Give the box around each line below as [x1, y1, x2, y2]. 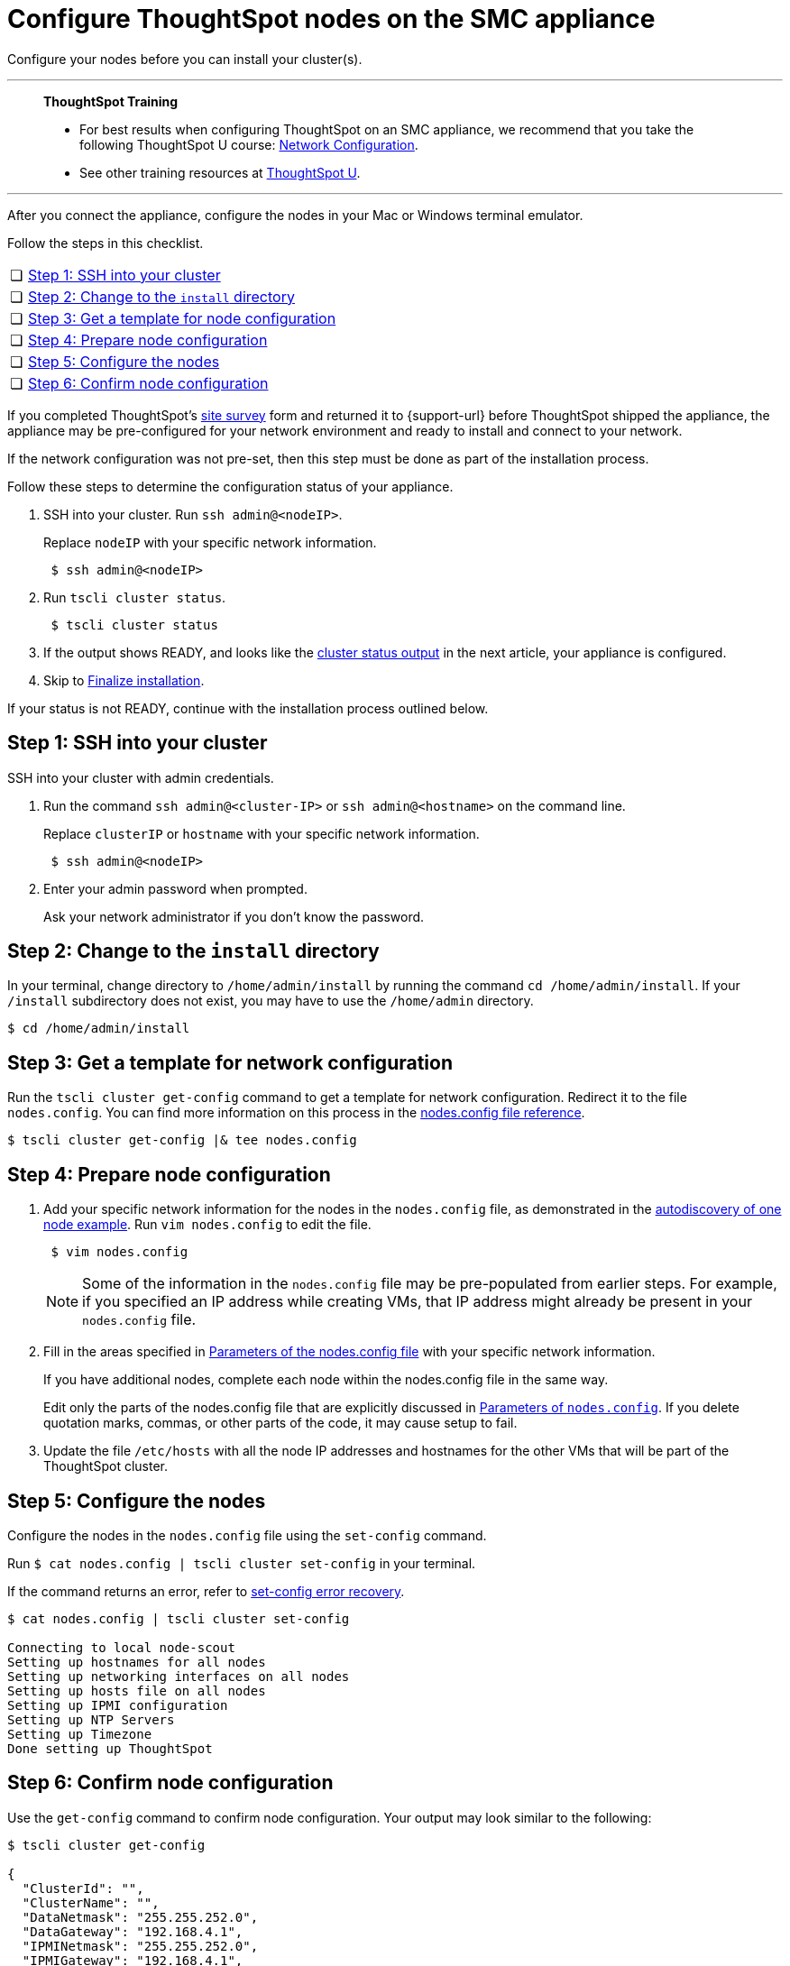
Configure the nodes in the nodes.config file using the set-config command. [7, 1527, 487, 1543]
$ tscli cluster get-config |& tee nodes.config [7, 1133, 357, 1148]
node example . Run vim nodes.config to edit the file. [43, 1217, 372, 1233]
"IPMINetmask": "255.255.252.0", [22, 1938, 259, 1953]
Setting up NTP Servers [7, 1712, 175, 1727]
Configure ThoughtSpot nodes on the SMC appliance [7, 4, 656, 34]
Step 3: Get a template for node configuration [28, 308, 336, 327]
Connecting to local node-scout [7, 1640, 235, 1655]
